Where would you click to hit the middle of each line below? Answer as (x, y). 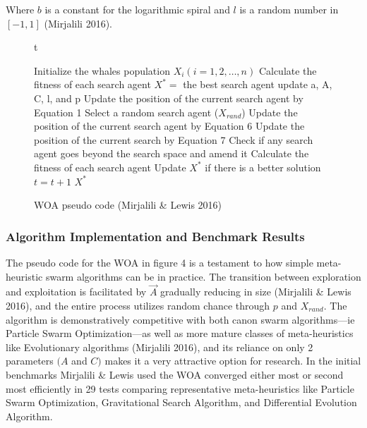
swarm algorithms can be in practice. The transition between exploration (203, 276)
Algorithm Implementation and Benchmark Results (155, 236)
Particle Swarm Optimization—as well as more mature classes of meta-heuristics (180, 333)
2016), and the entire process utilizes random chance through (138, 305)
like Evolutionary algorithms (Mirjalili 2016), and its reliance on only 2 (160, 347)
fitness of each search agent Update (110, 167)
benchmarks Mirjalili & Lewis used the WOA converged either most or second (175, 374)
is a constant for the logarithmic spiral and (137, 9)
